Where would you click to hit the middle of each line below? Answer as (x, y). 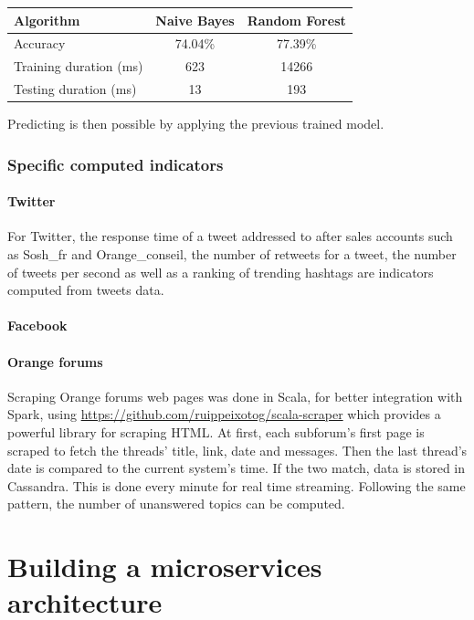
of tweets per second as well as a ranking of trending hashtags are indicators (221, 272)
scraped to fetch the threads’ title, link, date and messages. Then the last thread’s (237, 450)
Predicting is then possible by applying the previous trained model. (196, 124)
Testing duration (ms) (75, 89)
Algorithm (47, 20)
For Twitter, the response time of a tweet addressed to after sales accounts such (230, 236)
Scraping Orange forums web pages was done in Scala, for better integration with (235, 396)
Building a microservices (165, 567)
